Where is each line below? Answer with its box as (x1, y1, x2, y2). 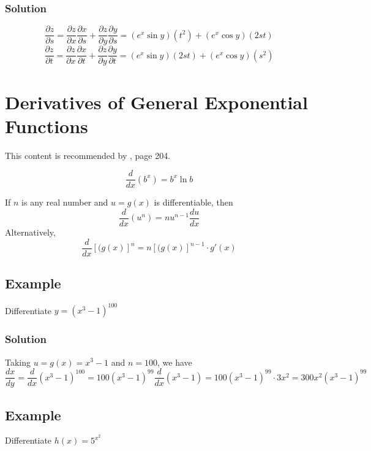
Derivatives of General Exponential (5, 89, 308, 114)
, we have (157, 355, 192, 368)
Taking (5, 355, 31, 368)
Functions (5, 113, 88, 138)
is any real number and (21, 196, 108, 209)
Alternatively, (5, 225, 56, 238)
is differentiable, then (154, 196, 233, 209)
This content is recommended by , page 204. (5, 148, 171, 161)
